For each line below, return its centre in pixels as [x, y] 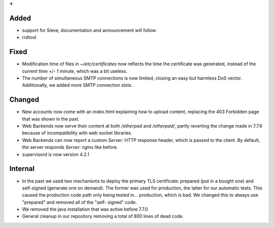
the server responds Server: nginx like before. [70, 147]
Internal [22, 169]
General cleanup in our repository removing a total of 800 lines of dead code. [103, 216]
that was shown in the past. [51, 119]
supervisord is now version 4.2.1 [56, 154]
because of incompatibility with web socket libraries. [77, 133]
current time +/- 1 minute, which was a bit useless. [75, 71]
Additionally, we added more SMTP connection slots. [77, 85]
